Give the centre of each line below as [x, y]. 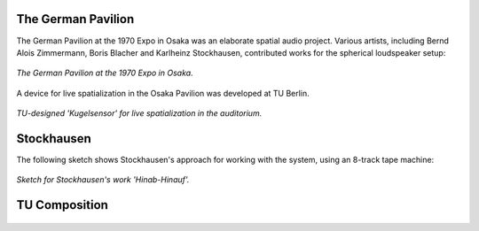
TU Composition [62, 205]
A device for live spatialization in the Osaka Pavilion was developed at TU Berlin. [163, 93]
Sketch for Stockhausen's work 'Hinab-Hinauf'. [103, 180]
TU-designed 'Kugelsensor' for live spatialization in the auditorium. [139, 113]
